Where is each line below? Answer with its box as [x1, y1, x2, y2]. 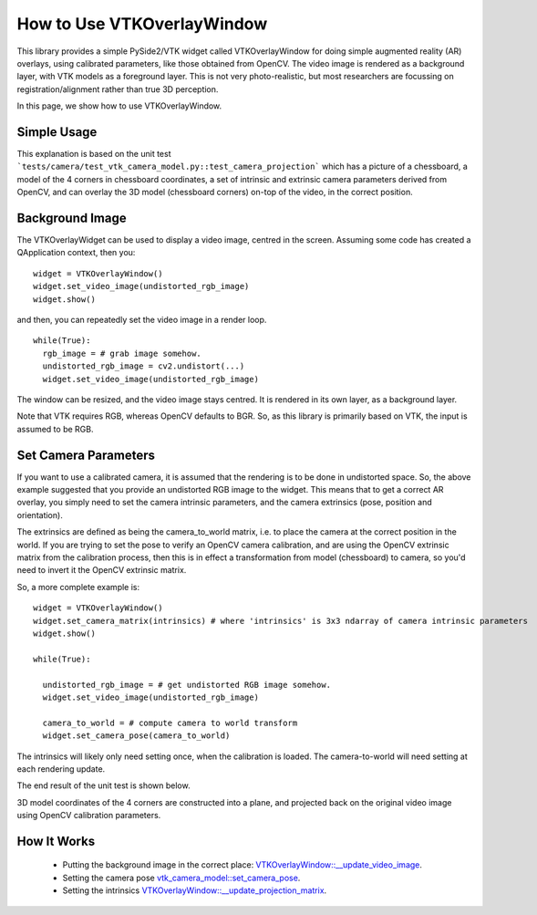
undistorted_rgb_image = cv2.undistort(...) [42, 361, 245, 371]
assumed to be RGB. [16, 423, 94, 434]
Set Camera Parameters [16, 447, 155, 463]
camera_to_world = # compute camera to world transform [42, 717, 298, 728]
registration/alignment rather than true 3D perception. [16, 83, 219, 95]
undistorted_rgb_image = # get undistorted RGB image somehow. [42, 680, 332, 690]
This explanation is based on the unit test [16, 149, 171, 160]
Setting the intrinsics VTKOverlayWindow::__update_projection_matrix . [62, 885, 327, 896]
